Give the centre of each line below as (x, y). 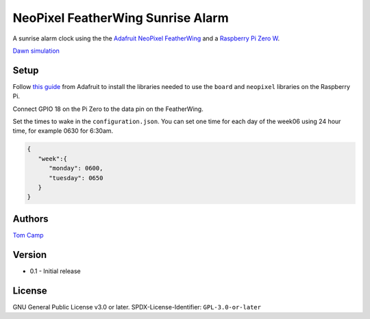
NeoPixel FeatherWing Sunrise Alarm (121, 18)
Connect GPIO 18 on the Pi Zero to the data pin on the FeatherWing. (108, 109)
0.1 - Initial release (56, 271)
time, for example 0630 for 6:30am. (63, 131)
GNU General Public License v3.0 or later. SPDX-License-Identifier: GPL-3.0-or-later (137, 307)
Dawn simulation (36, 51)
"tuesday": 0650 (76, 178)
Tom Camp (28, 235)
